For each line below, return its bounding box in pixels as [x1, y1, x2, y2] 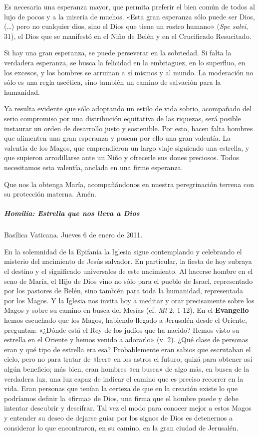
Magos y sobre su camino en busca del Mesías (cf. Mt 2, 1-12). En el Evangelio [4, 305, 249, 315]
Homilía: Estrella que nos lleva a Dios [4, 208, 140, 218]
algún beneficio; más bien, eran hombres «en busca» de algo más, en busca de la [4, 363, 250, 374]
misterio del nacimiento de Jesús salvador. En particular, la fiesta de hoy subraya [4, 256, 252, 266]
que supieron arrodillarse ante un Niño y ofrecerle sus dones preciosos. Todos [4, 152, 239, 163]
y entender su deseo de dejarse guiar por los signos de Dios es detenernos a [4, 412, 233, 423]
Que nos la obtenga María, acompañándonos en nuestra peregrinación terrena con [4, 179, 254, 189]
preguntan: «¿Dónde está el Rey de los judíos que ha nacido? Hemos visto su [4, 324, 240, 335]
